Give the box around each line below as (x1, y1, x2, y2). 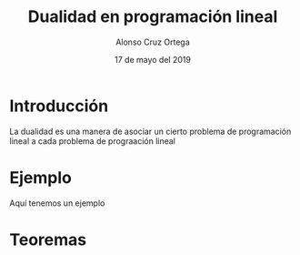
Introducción (9, 96, 109, 116)
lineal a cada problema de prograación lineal (9, 135, 175, 147)
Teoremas (9, 229, 87, 250)
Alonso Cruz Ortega (115, 36, 191, 47)
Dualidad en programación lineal (27, 6, 278, 27)
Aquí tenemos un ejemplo (9, 198, 105, 209)
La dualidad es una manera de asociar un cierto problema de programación (9, 126, 292, 137)
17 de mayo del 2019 (115, 54, 191, 65)
